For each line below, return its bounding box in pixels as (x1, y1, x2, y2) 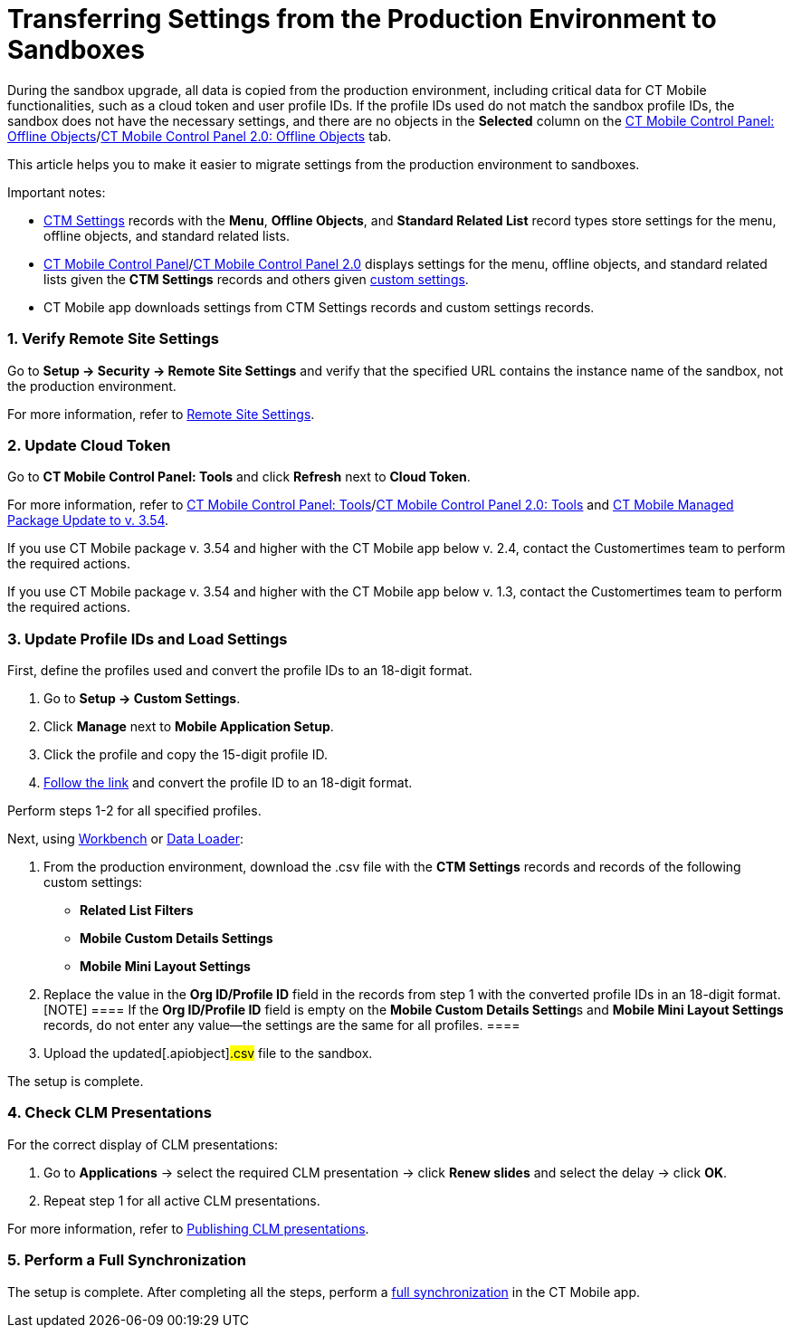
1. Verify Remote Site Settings (7, 329, 219, 348)
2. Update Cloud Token (7, 435, 171, 454)
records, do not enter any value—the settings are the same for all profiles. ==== (43, 1017, 520, 1033)
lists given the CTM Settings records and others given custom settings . (43, 271, 469, 287)
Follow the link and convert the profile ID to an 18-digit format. (43, 775, 413, 790)
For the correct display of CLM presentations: (7, 1136, 279, 1152)
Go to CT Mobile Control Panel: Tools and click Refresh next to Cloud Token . (7, 469, 471, 485)
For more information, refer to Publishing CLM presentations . (7, 1220, 369, 1236)
